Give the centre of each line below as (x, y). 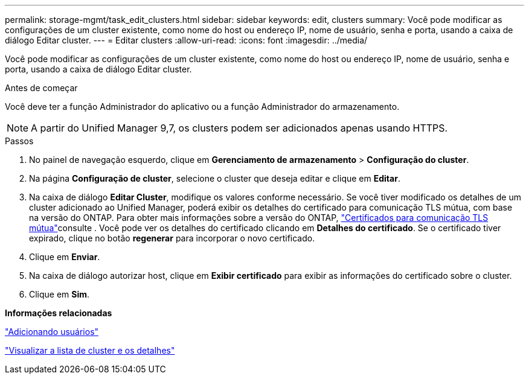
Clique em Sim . (59, 294)
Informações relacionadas (59, 313)
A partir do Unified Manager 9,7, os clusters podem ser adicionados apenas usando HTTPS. (239, 128)
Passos (19, 141)
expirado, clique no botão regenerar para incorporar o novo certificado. (172, 238)
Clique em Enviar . (65, 257)
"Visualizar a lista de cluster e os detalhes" (90, 350)
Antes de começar (41, 88)
